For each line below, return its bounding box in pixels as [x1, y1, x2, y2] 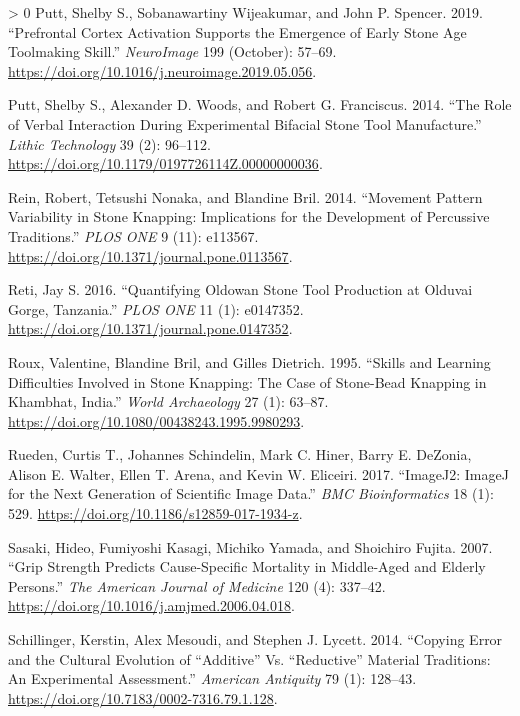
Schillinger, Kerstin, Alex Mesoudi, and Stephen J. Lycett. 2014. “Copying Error [8, 629, 503, 650]
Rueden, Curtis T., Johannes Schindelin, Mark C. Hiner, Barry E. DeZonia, [8, 444, 472, 465]
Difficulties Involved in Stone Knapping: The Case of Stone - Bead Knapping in [8, 371, 487, 392]
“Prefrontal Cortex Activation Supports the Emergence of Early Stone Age [8, 21, 467, 42]
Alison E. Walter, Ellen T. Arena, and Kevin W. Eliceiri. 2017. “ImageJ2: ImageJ [8, 463, 509, 484]
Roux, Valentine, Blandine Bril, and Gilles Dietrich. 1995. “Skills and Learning [8, 351, 491, 372]
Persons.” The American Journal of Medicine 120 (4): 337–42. [8, 575, 386, 596]
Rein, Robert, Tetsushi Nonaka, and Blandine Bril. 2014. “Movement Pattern [8, 186, 483, 207]
